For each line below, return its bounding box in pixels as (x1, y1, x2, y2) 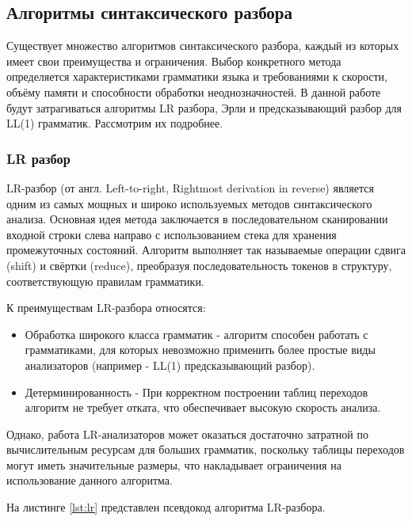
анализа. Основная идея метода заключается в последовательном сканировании (6, 211, 388, 227)
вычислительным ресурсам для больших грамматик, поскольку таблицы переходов (6, 441, 405, 458)
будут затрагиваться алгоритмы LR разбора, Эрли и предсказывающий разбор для (6, 99, 402, 116)
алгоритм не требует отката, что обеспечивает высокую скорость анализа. (25, 399, 381, 416)
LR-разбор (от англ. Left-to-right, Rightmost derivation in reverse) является (6, 179, 374, 196)
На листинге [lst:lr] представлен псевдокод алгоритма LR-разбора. (6, 499, 326, 515)
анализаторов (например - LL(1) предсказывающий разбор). (25, 356, 315, 373)
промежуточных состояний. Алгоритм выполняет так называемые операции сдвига (6, 241, 406, 258)
